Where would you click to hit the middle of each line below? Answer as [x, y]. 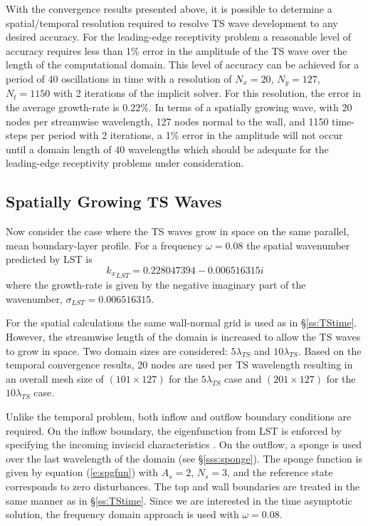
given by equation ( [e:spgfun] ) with [82, 472]
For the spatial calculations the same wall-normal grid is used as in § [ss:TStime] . [182, 323]
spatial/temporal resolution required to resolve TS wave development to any [172, 22]
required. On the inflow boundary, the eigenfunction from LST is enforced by [174, 430]
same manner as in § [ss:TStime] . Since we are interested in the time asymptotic [179, 500]
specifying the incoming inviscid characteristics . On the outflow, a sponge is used [184, 444]
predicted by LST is [49, 259]
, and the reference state [280, 472]
